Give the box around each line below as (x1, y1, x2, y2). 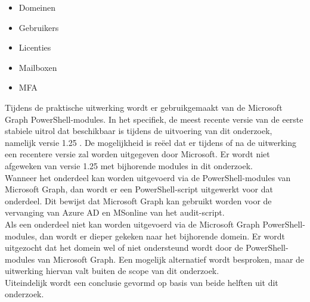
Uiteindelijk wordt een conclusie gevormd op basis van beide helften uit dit (5, 276, 278, 288)
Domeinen (18, 1, 56, 13)
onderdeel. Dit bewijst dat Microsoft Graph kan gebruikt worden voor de (5, 194, 272, 207)
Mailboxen (18, 61, 57, 73)
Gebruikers (18, 21, 59, 33)
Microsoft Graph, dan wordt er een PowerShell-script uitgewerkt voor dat (5, 183, 273, 195)
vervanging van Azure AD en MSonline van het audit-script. (5, 206, 225, 219)
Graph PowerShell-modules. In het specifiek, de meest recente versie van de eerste (5, 113, 303, 125)
